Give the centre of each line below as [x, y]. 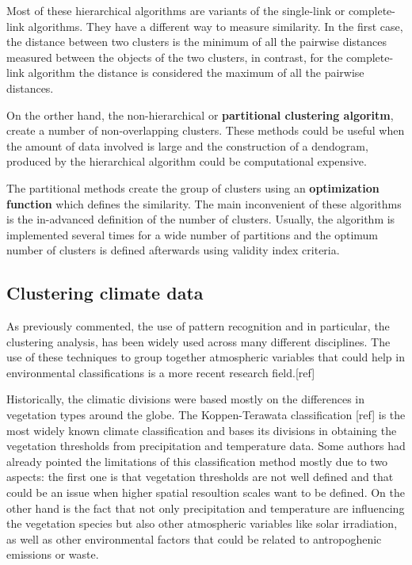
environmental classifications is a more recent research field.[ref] [161, 372]
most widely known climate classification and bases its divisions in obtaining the [202, 430]
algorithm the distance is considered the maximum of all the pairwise [196, 73]
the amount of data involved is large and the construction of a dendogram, [187, 145]
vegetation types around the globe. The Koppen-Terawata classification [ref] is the [206, 415]
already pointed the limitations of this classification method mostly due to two [197, 461]
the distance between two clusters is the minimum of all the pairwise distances [197, 42]
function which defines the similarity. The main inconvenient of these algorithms [204, 203]
